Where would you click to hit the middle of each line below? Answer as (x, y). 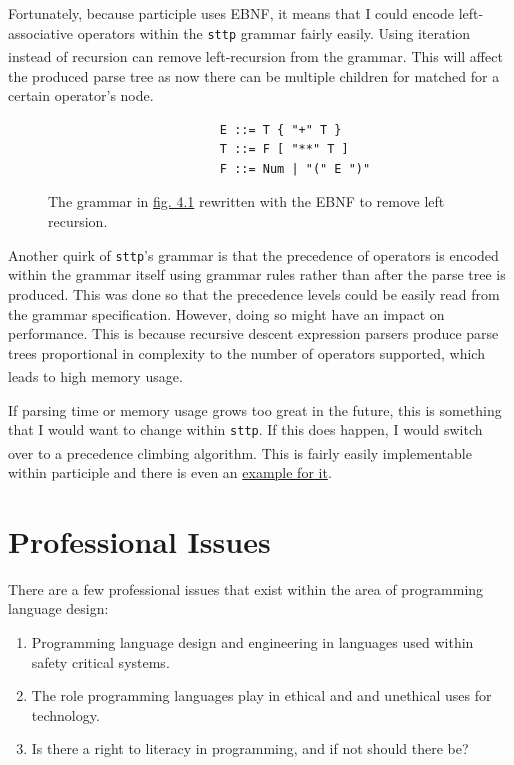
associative (41, 32)
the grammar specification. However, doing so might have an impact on (226, 313)
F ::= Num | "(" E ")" (295, 168)
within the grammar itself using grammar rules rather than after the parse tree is (257, 274)
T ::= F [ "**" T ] (284, 149)
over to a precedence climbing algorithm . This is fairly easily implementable (240, 452)
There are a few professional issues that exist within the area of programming (246, 588)
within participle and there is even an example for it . (170, 472)
